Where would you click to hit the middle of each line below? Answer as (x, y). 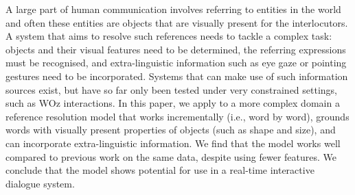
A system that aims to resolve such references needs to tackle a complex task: (169, 36)
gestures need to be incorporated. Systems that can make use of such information (177, 76)
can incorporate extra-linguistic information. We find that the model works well (173, 143)
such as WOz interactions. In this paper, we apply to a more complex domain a (173, 103)
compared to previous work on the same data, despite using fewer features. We (171, 156)
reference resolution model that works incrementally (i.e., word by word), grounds (177, 116)
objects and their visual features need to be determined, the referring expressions (176, 49)
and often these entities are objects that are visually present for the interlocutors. (177, 22)
